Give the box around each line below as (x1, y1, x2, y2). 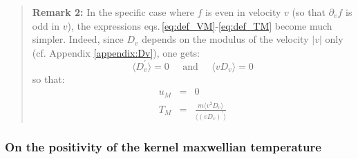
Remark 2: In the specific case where (32, 5, 194, 19)
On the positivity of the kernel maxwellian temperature (5, 138, 321, 155)
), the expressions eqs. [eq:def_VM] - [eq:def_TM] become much (67, 18, 332, 32)
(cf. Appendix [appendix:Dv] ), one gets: (32, 45, 200, 59)
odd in (32, 18, 60, 32)
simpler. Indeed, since (32, 32, 124, 46)
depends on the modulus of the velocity (142, 32, 309, 46)
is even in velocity (205, 5, 281, 19)
